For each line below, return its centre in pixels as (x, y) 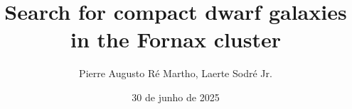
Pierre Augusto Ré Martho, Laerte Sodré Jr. (176, 73)
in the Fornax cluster (176, 39)
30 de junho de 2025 (176, 97)
